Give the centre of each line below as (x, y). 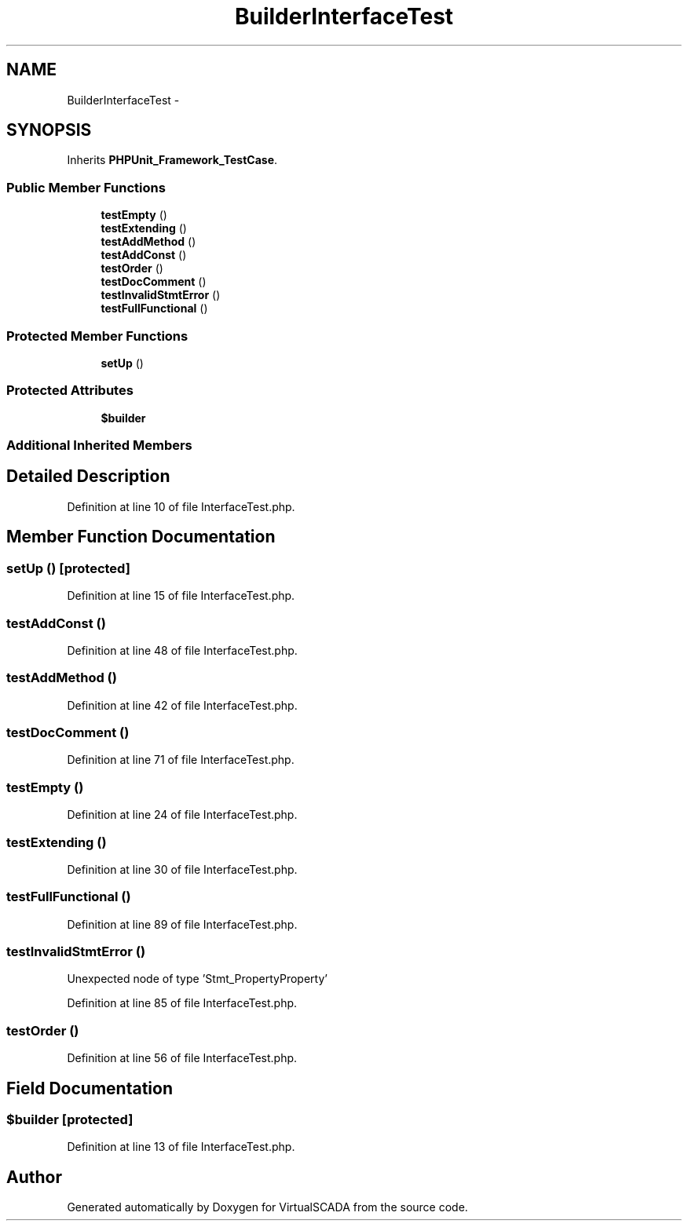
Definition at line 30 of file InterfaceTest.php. (182, 869)
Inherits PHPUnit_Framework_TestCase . (172, 160)
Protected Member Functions (97, 336)
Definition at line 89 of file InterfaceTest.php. (182, 924)
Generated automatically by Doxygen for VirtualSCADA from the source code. (267, 1207)
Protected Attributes (70, 391)
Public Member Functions (86, 187)
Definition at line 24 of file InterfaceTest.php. (182, 815)
